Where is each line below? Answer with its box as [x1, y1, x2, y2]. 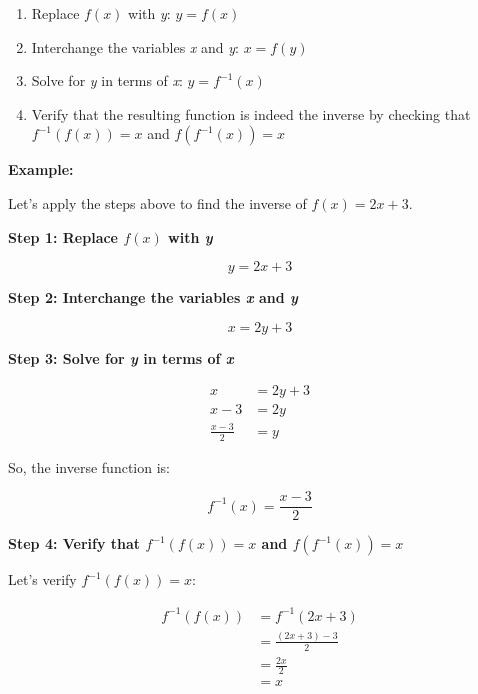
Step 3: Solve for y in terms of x [8, 347, 234, 368]
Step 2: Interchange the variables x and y [8, 287, 298, 308]
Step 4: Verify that [8, 533, 141, 554]
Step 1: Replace [8, 226, 118, 247]
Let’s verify [8, 569, 77, 590]
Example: [8, 159, 74, 180]
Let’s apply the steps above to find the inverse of [8, 192, 307, 213]
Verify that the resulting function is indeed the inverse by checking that [31, 103, 471, 124]
